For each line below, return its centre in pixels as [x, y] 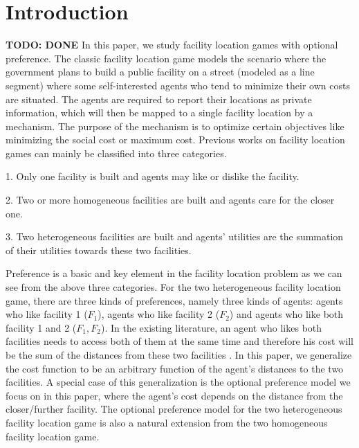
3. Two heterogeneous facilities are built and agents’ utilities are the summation [175, 236]
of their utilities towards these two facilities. [99, 250]
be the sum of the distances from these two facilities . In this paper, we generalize [179, 355]
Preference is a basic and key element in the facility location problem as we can [174, 273]
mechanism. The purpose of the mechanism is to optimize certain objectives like [175, 126]
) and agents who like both [286, 314]
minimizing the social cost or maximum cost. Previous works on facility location [175, 140]
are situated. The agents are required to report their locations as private [159, 99]
